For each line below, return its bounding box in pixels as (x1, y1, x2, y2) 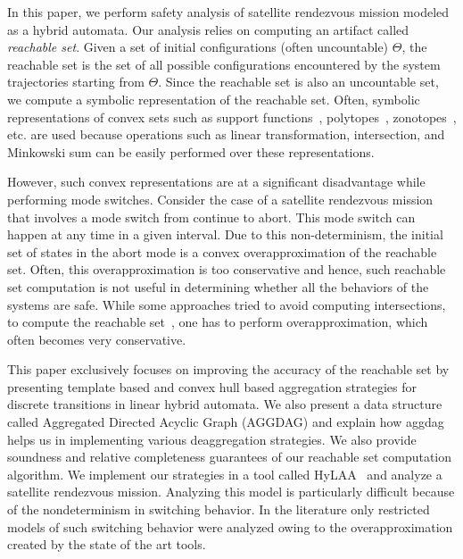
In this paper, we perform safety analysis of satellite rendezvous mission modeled (7, 3, 450, 21)
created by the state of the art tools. (7, 535, 206, 554)
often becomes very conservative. (7, 330, 186, 348)
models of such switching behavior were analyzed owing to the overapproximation (7, 517, 453, 536)
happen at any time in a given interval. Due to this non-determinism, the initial (7, 225, 443, 244)
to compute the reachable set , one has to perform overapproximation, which (7, 313, 428, 331)
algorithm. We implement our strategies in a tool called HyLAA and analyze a (7, 464, 442, 483)
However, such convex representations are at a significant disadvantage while (7, 172, 426, 191)
